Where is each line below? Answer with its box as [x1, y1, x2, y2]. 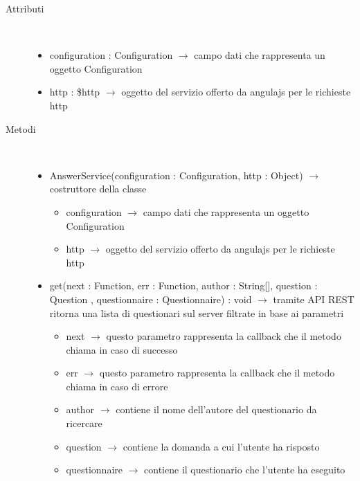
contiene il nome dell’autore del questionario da [116, 402, 317, 417]
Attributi [6, 1, 44, 15]
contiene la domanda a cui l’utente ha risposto [123, 439, 320, 453]
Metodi [6, 121, 36, 136]
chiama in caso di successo [66, 342, 178, 356]
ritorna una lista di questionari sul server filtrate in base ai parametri [49, 305, 344, 320]
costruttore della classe [49, 181, 147, 196]
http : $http [49, 84, 100, 99]
